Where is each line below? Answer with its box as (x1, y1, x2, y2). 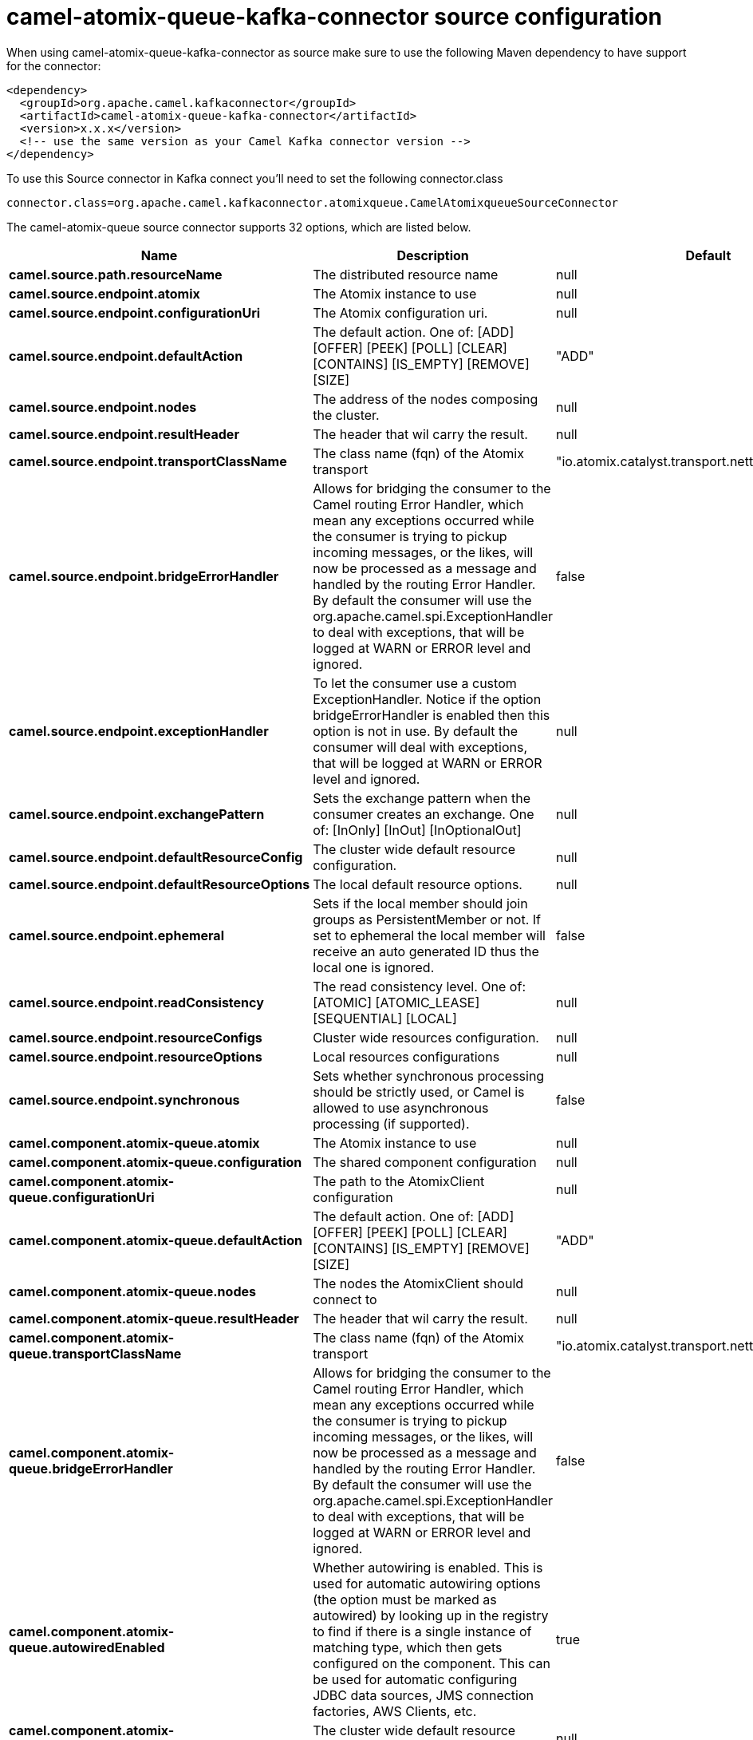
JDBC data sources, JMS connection (313, 1687, 534, 1703)
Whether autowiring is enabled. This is (313, 1559, 543, 1576)
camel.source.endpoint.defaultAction (9, 347, 243, 364)
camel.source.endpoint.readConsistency (9, 994, 264, 1010)
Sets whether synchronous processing (313, 1067, 545, 1084)
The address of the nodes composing (313, 390, 538, 407)
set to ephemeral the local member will (313, 927, 546, 943)
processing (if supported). (313, 1115, 470, 1132)
